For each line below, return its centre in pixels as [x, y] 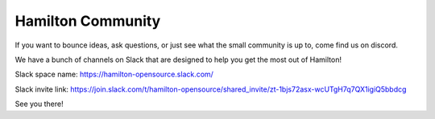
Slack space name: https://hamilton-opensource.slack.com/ [114, 74]
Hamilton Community [88, 21]
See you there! [39, 104]
